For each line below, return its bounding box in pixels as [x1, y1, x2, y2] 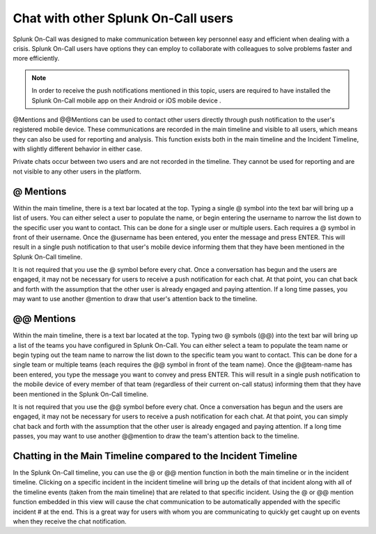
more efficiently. [13, 54, 60, 63]
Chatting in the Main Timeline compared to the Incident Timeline [13, 450, 298, 461]
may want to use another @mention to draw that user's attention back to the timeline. [13, 295, 258, 303]
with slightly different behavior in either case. [13, 145, 143, 153]
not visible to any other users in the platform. [13, 167, 142, 176]
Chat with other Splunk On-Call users [13, 10, 233, 26]
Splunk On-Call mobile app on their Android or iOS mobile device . [31, 96, 222, 105]
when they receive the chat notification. [13, 517, 127, 526]
